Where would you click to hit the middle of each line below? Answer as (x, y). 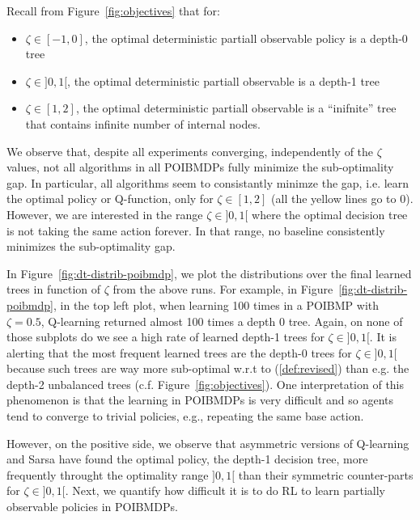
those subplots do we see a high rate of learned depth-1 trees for (165, 337)
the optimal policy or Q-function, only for (110, 199)
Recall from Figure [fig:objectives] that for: (113, 11)
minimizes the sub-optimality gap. (91, 246)
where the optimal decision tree (330, 214)
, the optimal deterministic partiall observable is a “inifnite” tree (236, 108)
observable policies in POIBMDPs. (92, 507)
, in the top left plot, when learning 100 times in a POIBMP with (216, 304)
